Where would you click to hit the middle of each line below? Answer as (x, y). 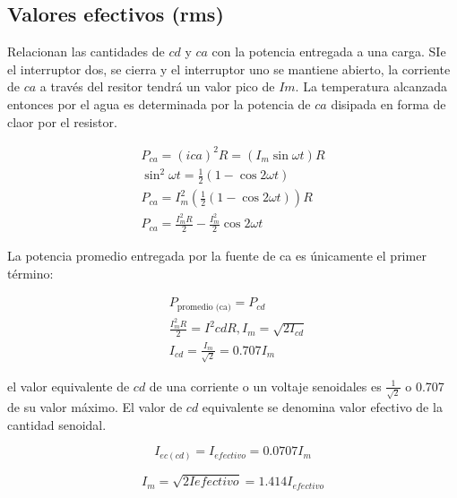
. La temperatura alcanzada (371, 86)
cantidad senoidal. (57, 424)
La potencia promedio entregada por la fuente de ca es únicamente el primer (217, 256)
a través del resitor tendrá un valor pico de (157, 86)
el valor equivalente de (69, 386)
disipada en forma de (388, 103)
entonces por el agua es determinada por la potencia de (159, 103)
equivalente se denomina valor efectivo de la (322, 407)
